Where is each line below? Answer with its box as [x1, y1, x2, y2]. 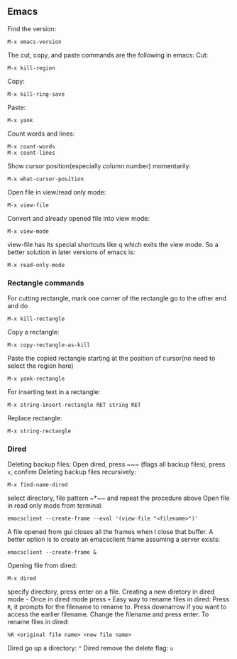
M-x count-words [7, 143, 55, 150]
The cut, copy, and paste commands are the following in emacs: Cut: [7, 50, 209, 59]
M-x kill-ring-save [7, 90, 65, 98]
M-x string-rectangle [7, 427, 72, 435]
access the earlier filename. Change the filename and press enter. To [7, 610, 209, 619]
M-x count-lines [7, 149, 55, 156]
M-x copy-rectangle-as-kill [7, 342, 91, 349]
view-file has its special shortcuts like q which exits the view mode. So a [7, 240, 219, 249]
